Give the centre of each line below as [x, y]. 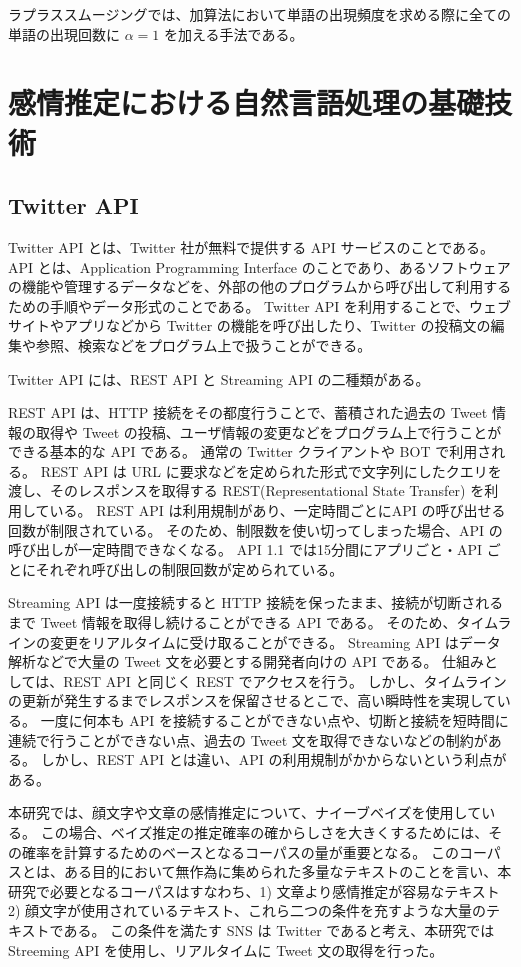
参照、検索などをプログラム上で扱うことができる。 [203, 344]
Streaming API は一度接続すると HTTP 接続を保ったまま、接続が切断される [256, 602]
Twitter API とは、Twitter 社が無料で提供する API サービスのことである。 [251, 246]
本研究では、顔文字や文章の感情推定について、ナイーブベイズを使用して [245, 812]
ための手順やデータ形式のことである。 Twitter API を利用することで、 [239, 305]
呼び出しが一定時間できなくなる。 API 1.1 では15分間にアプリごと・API [245, 549]
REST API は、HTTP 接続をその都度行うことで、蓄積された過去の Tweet [248, 412]
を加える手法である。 [233, 33]
